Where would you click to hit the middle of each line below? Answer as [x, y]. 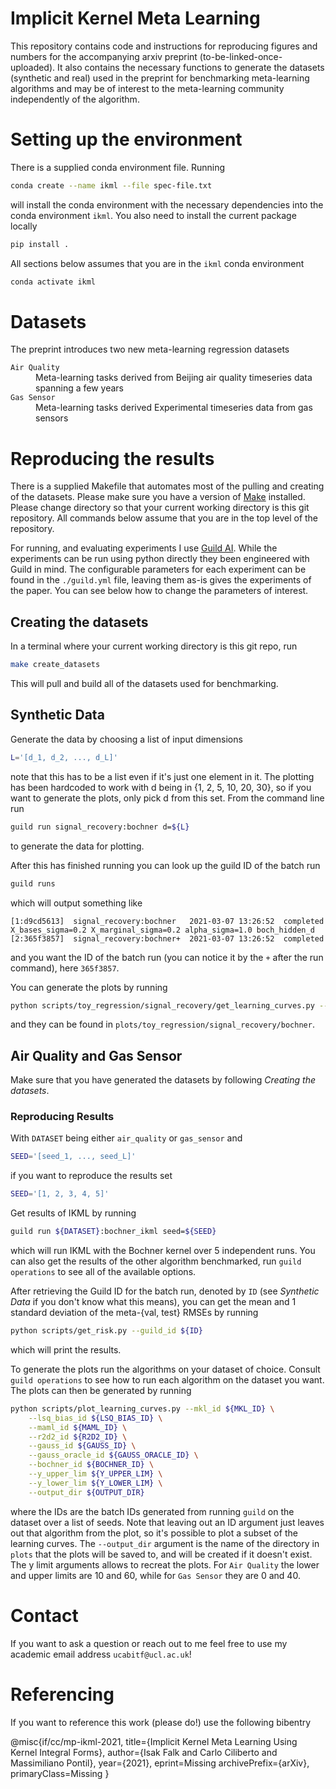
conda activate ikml [53, 282]
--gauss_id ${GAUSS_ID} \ [82, 1446]
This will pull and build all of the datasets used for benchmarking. [144, 684]
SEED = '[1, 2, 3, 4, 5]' [60, 1194]
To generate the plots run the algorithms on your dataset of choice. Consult [165, 1369]
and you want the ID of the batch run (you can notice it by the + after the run [167, 957]
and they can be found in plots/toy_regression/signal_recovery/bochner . [162, 1024]
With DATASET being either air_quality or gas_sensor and [126, 1138]
